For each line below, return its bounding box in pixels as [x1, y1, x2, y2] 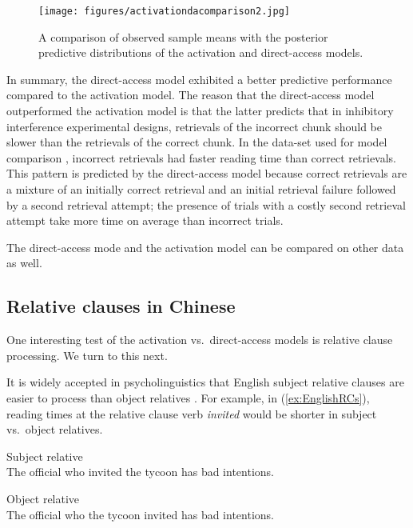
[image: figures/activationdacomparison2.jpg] [38, 6, 290, 17]
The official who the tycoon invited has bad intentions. [6, 506, 274, 522]
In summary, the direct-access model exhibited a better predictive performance [6, 70, 392, 87]
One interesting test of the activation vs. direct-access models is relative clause [6, 331, 393, 348]
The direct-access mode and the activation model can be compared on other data [6, 238, 404, 255]
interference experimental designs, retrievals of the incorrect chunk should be [6, 118, 382, 134]
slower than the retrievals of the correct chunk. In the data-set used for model [6, 134, 387, 150]
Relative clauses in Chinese [6, 294, 236, 318]
